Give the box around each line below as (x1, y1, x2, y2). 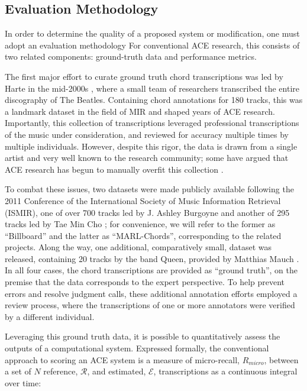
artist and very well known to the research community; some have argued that (5, 151, 289, 164)
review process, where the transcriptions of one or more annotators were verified (5, 299, 295, 311)
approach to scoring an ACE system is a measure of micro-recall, (5, 353, 240, 366)
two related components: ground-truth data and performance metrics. (5, 50, 257, 63)
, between (264, 353, 299, 366)
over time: (5, 376, 41, 389)
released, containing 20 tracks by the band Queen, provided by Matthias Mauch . (5, 252, 299, 264)
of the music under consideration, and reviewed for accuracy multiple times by (5, 128, 289, 140)
